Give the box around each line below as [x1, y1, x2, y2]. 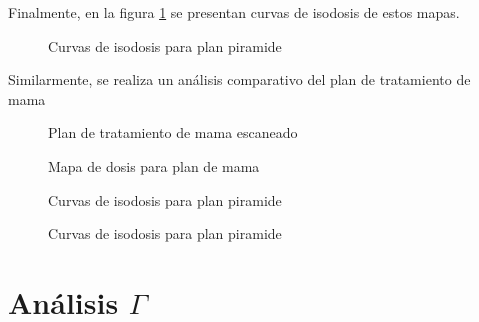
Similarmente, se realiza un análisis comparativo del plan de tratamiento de [8, 69, 471, 90]
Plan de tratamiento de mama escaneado [48, 122, 298, 143]
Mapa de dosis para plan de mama [48, 155, 260, 176]
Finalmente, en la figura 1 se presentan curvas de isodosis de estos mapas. [8, 2, 460, 22]
